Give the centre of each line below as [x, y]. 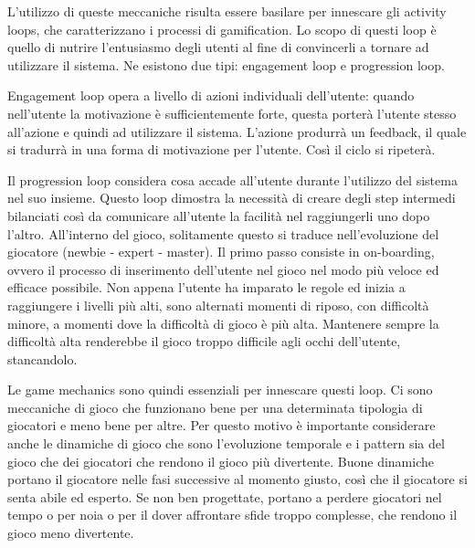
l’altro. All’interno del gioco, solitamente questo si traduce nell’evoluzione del [223, 233]
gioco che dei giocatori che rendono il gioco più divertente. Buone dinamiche [221, 461]
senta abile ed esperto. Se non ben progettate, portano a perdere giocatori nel [225, 496]
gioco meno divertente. [71, 533]
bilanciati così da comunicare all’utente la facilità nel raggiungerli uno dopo [219, 215]
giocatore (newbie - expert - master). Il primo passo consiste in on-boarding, [221, 252]
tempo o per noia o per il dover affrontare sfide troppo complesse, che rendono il [232, 515]
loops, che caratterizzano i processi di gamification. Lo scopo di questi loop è [222, 29]
